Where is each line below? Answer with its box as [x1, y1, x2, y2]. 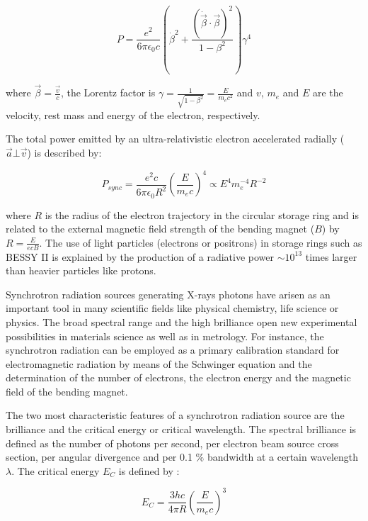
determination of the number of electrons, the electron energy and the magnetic [6, 370, 351, 385]
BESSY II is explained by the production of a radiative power [6, 249, 275, 264]
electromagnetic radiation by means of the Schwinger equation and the [6, 356, 312, 371]
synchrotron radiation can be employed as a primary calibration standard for [6, 342, 340, 357]
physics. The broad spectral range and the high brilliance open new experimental [6, 314, 357, 329]
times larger [305, 249, 357, 264]
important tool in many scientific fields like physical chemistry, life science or [6, 301, 339, 315]
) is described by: [27, 145, 102, 160]
